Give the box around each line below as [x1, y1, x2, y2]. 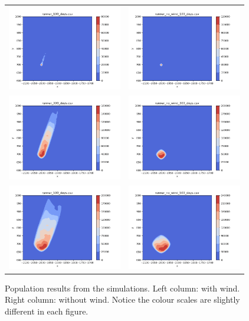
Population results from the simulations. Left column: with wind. [5, 281, 240, 294]
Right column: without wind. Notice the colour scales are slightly [5, 293, 240, 306]
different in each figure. [5, 304, 89, 317]
